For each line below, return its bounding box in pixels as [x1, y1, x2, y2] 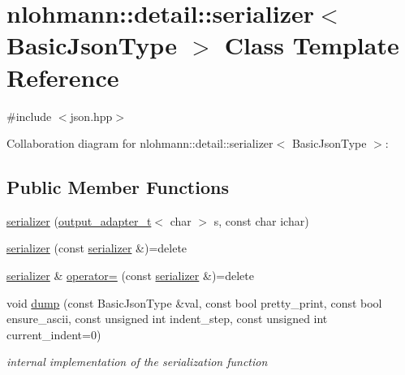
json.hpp [70, 107, 113, 124]
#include [6, 107, 52, 124]
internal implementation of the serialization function [6, 353, 268, 370]
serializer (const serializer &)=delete [6, 239, 187, 256]
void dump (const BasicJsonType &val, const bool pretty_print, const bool [6, 294, 382, 311]
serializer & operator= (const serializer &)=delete [6, 267, 254, 284]
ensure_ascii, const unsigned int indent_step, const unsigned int [6, 310, 328, 327]
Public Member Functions [6, 175, 229, 200]
